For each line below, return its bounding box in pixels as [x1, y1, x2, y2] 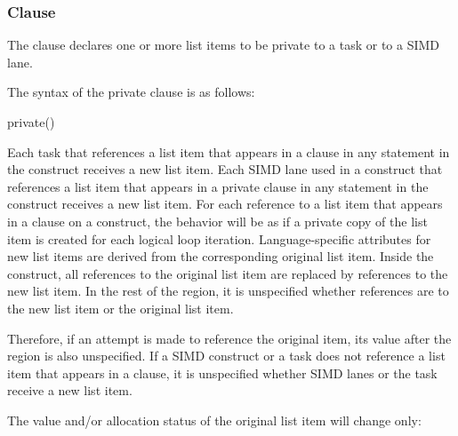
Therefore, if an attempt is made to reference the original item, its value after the [7, 329, 452, 347]
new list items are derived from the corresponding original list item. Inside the [7, 247, 434, 266]
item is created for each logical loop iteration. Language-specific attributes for [7, 229, 431, 248]
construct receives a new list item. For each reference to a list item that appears [7, 194, 443, 213]
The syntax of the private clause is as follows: [7, 83, 255, 101]
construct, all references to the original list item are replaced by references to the [7, 264, 448, 282]
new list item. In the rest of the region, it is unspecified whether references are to [7, 281, 449, 300]
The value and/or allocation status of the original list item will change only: [7, 410, 422, 429]
